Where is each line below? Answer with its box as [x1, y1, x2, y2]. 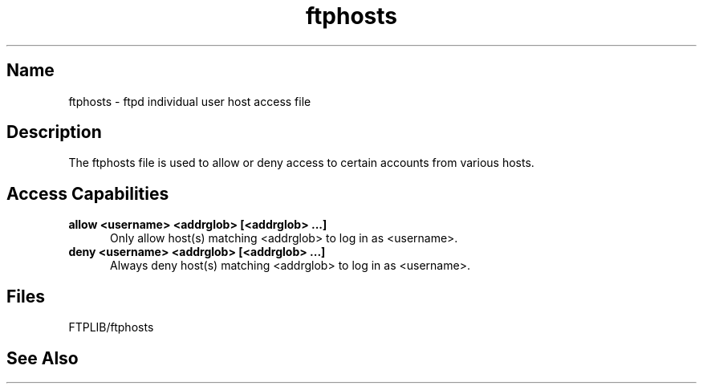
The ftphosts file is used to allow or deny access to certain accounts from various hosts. [68, 156, 534, 170]
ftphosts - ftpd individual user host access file [68, 94, 311, 108]
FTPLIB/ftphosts [68, 320, 154, 335]
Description [6, 122, 102, 143]
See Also [6, 347, 79, 368]
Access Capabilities [6, 183, 169, 204]
